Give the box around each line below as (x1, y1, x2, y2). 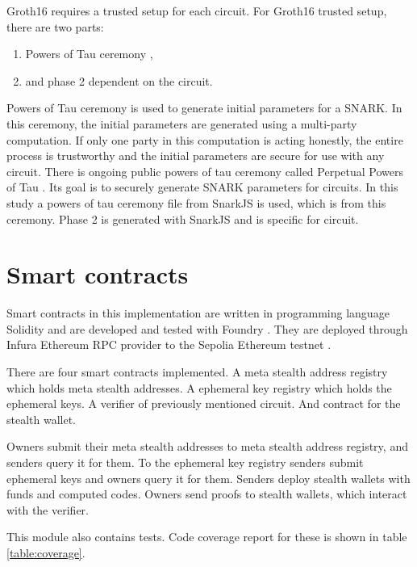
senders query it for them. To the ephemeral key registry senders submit (6, 454, 364, 470)
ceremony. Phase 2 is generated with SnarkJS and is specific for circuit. (6, 210, 359, 227)
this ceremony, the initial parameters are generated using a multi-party (6, 115, 357, 132)
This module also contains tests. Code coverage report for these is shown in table (6, 528, 407, 545)
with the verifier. (6, 501, 89, 518)
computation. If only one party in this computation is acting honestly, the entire (6, 131, 403, 148)
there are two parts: (6, 18, 104, 35)
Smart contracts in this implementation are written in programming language (6, 304, 390, 321)
